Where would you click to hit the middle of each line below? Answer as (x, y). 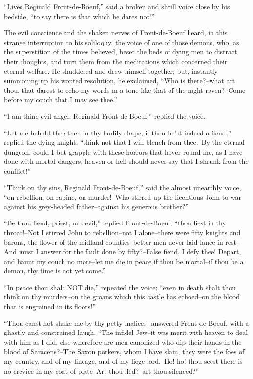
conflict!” (17, 170)
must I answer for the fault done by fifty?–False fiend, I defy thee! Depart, (130, 252)
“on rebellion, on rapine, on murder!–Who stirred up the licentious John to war (123, 197)
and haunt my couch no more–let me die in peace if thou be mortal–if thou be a (124, 261)
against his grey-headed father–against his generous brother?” (96, 206)
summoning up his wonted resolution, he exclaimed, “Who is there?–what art (120, 80)
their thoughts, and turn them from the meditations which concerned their (116, 61)
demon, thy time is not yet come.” (55, 271)
